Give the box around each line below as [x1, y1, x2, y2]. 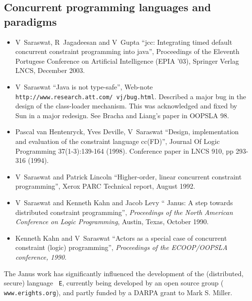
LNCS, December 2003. [15, 65, 85, 75]
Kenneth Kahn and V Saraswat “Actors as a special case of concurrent [15, 232, 227, 243]
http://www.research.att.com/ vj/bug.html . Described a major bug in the [15, 91, 246, 101]
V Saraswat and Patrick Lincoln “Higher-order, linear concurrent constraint [15, 171, 242, 181]
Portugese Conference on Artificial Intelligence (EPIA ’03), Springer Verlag [15, 55, 239, 66]
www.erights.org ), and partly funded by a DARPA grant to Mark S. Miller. [4, 287, 233, 297]
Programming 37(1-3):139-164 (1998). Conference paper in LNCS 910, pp [15, 145, 234, 156]
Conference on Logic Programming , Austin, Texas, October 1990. [15, 216, 209, 227]
